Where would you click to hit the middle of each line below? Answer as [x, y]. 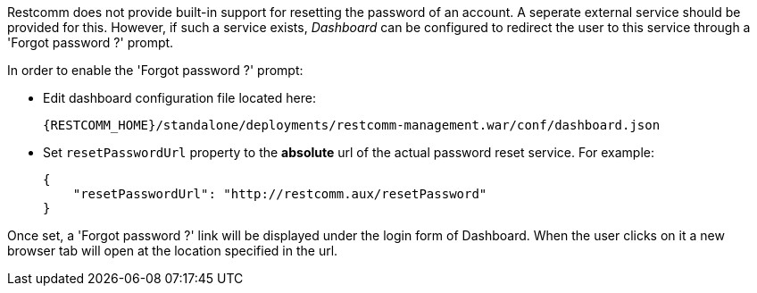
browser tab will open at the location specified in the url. [173, 251]
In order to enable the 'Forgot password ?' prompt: [155, 70]
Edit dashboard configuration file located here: [179, 98]
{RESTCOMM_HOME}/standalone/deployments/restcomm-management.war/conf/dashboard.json [352, 125]
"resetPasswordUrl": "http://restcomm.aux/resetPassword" [280, 194]
